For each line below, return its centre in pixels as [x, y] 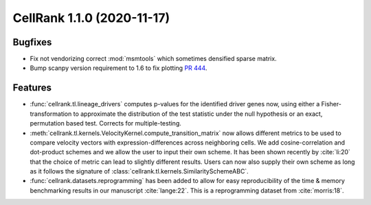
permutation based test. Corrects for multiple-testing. [106, 123]
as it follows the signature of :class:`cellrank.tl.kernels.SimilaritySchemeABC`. [139, 171]
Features [32, 88]
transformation [51, 114]
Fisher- [331, 104]
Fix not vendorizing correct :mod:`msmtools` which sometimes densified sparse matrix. [154, 59]
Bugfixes [32, 42]
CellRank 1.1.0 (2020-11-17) [91, 18]
